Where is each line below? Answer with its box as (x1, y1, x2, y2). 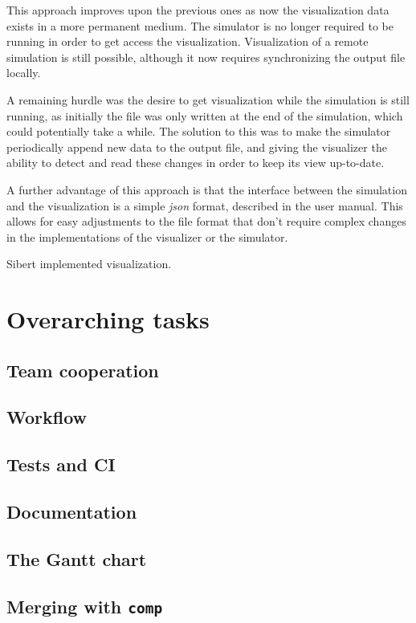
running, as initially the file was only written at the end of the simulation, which (6, 107, 403, 124)
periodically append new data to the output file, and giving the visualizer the (6, 138, 387, 155)
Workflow (6, 405, 88, 430)
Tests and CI (6, 452, 116, 477)
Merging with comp (6, 593, 163, 618)
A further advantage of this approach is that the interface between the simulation (6, 181, 407, 197)
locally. (6, 64, 41, 81)
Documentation (6, 499, 137, 524)
